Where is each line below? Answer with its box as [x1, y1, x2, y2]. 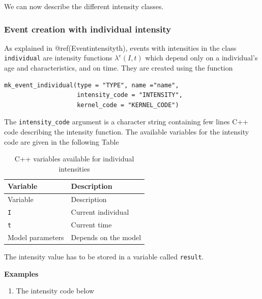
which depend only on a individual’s [145, 52, 258, 63]
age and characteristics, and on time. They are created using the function [4, 62, 233, 73]
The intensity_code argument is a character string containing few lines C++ [4, 116, 249, 127]
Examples [4, 268, 39, 279]
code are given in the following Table [4, 136, 119, 147]
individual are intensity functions [4, 52, 112, 63]
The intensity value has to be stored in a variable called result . [4, 251, 204, 262]
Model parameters [8, 231, 64, 242]
